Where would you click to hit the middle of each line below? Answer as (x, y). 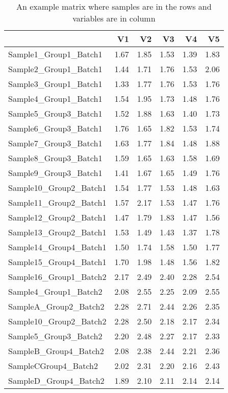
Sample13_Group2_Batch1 (57, 232)
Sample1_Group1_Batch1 (55, 54)
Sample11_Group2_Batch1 (57, 202)
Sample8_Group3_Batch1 (55, 158)
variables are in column (114, 18)
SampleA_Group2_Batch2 (56, 306)
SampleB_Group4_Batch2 (56, 351)
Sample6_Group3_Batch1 (55, 128)
